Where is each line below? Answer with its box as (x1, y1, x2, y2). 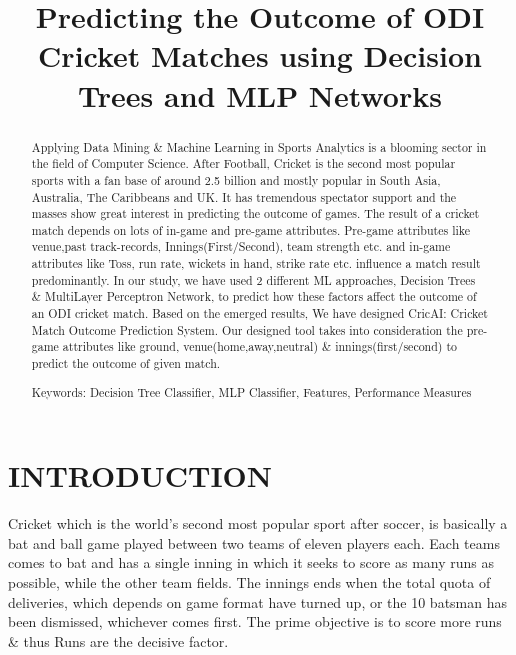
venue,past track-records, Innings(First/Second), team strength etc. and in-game (31, 238, 451, 255)
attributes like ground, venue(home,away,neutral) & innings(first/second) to (62, 338, 457, 355)
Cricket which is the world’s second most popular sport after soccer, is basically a (8, 513, 508, 534)
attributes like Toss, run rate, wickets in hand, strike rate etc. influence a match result (31, 255, 481, 272)
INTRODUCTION (8, 455, 273, 496)
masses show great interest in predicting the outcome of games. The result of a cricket (31, 205, 480, 222)
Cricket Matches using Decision (38, 35, 482, 76)
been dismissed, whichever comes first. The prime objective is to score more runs (8, 611, 502, 632)
